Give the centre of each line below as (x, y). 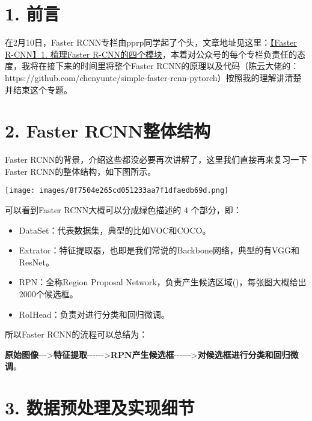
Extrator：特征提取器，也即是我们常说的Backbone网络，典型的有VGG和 (159, 250)
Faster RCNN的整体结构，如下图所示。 (81, 171)
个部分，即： (216, 210)
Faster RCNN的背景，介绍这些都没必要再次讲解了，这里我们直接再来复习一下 (156, 159)
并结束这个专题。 (38, 89)
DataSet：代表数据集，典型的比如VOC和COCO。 (115, 230)
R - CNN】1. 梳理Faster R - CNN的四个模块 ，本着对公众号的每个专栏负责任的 (151, 54)
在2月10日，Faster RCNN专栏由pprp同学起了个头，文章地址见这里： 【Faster (151, 42)
